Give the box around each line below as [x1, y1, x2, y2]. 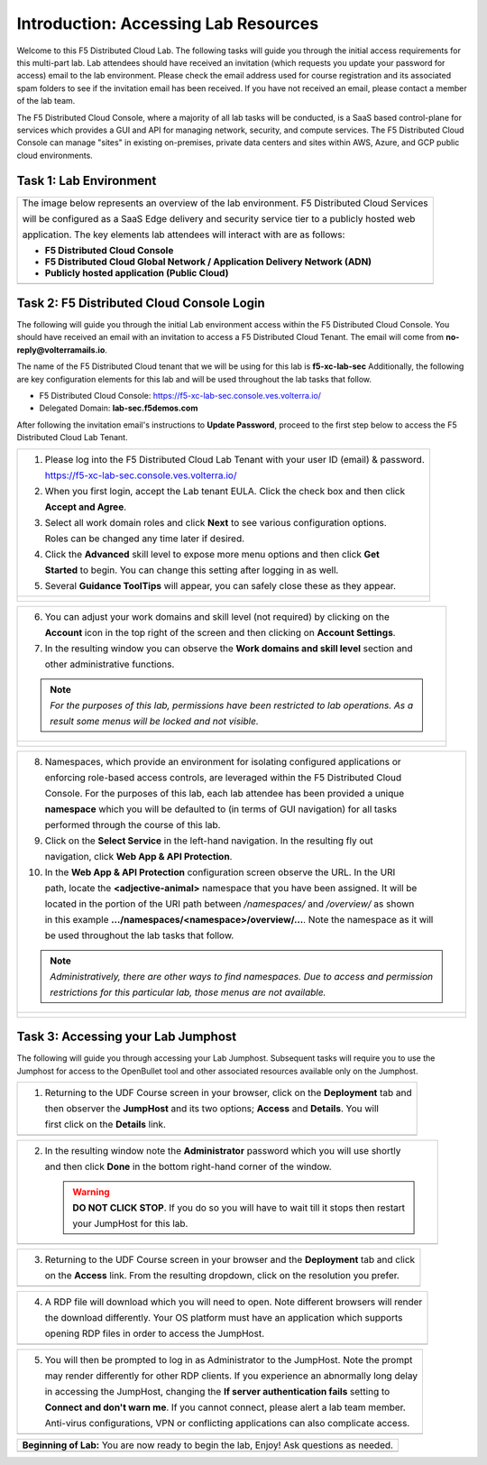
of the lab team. [16, 96, 76, 106]
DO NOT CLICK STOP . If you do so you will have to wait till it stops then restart [72, 1201, 406, 1213]
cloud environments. [16, 150, 94, 161]
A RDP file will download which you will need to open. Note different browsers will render [44, 1295, 423, 1308]
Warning [72, 1185, 110, 1198]
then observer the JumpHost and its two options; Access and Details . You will [44, 1101, 379, 1114]
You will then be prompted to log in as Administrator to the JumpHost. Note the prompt [44, 1353, 413, 1366]
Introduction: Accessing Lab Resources [16, 14, 319, 33]
